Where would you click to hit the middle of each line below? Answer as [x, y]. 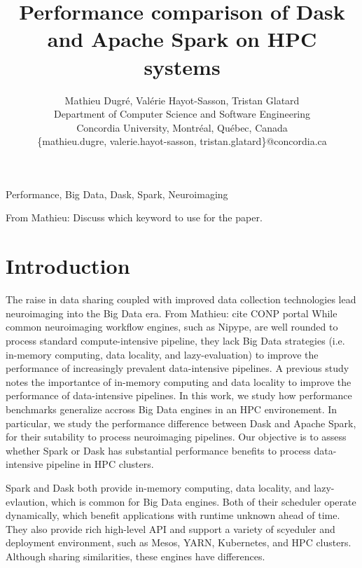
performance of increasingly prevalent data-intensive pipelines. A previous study [177, 368]
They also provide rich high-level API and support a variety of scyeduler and [170, 528]
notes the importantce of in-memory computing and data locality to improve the [179, 381]
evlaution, [27, 501]
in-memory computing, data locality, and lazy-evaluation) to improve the [162, 354]
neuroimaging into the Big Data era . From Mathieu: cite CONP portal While [172, 313]
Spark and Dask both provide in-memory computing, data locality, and [158, 487]
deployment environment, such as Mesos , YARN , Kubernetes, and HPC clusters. [179, 542]
